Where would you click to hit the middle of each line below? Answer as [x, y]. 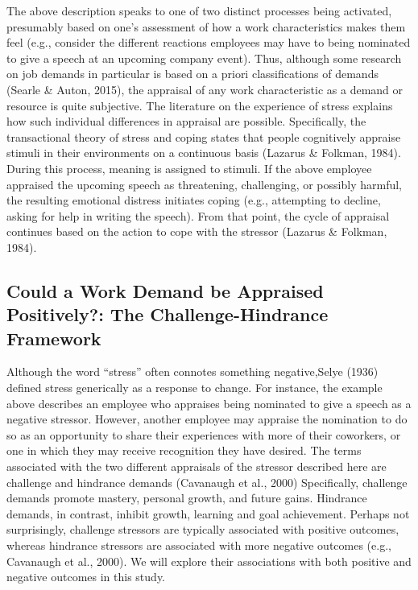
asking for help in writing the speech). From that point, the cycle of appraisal [198, 215]
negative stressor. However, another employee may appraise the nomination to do [207, 419]
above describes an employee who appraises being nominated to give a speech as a [209, 403]
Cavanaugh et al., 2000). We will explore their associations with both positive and [209, 561]
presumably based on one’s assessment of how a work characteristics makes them [206, 26]
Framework [54, 338]
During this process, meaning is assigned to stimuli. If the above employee [189, 168]
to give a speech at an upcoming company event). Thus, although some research [204, 58]
